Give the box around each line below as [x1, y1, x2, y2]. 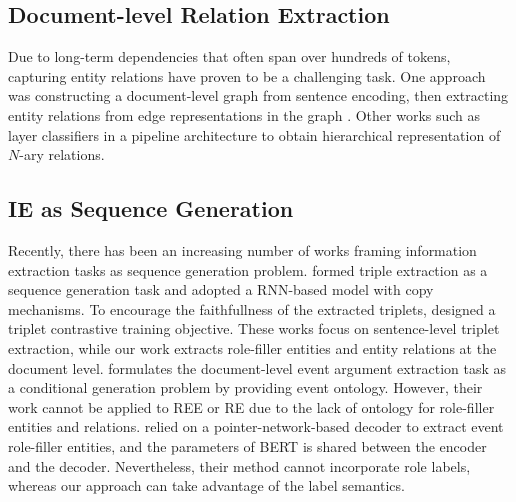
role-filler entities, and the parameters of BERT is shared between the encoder [8, 435, 487, 456]
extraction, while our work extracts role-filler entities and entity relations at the [8, 337, 497, 358]
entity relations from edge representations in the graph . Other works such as [8, 104, 481, 125]
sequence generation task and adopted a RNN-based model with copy [8, 279, 434, 300]
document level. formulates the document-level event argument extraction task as [8, 357, 507, 378]
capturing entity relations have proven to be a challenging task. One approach [8, 65, 486, 86]
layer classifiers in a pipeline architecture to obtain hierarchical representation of [8, 124, 501, 145]
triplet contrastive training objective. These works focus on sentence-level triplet [8, 318, 500, 339]
